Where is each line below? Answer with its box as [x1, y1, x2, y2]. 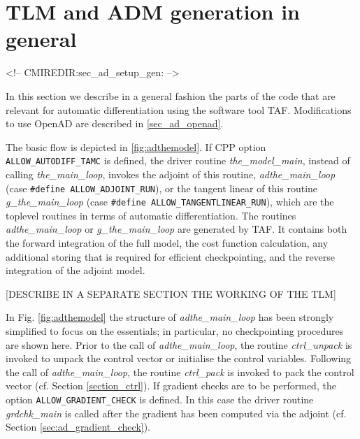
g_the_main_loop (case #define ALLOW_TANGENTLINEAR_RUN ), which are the [6, 194, 334, 209]
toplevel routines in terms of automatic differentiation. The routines [6, 208, 296, 222]
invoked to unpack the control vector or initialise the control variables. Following [6, 351, 352, 366]
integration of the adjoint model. [6, 263, 145, 278]
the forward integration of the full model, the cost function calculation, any [6, 236, 329, 250]
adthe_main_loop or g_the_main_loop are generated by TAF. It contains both [6, 222, 347, 236]
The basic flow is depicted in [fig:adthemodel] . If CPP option [6, 139, 266, 154]
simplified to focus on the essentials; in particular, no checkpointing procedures [6, 324, 344, 338]
